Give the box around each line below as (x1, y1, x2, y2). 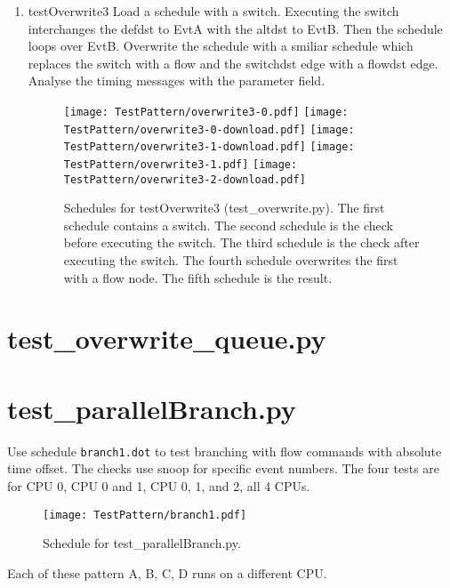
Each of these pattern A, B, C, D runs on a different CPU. (7, 563, 327, 582)
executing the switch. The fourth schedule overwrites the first (63, 251, 398, 270)
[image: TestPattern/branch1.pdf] (43, 508, 247, 521)
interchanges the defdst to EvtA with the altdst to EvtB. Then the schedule (28, 19, 443, 37)
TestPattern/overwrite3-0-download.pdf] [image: (63, 123, 355, 136)
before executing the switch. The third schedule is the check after (63, 233, 420, 252)
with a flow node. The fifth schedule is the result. (63, 268, 333, 286)
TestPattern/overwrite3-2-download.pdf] (63, 173, 306, 186)
